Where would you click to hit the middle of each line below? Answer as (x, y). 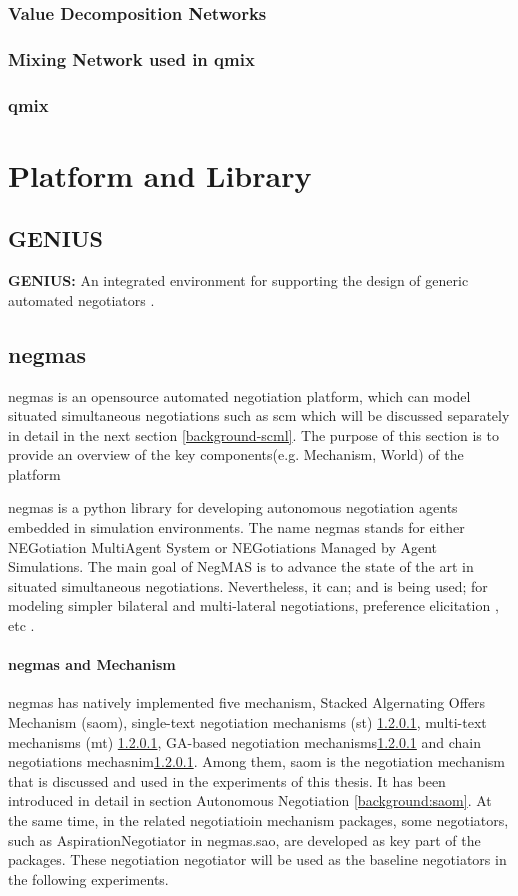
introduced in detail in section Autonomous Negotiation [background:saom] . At (250, 800)
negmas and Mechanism (92, 664)
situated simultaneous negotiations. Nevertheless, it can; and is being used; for (248, 585)
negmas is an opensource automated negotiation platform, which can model (239, 395)
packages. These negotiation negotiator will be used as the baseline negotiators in (257, 859)
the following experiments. (88, 878)
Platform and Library (160, 174)
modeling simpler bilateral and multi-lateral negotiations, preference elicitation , (253, 605)
